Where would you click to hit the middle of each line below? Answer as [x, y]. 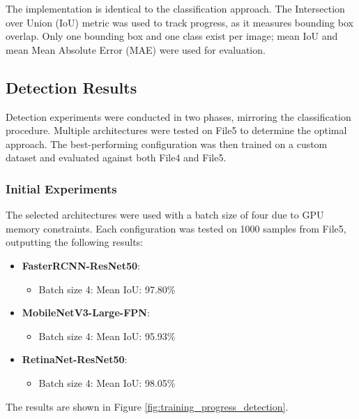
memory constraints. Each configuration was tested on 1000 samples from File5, [176, 228]
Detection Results [71, 87]
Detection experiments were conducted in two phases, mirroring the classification [178, 116]
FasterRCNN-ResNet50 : [81, 265]
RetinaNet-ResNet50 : [75, 359]
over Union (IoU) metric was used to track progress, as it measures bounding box [179, 22]
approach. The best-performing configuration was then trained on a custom [167, 144]
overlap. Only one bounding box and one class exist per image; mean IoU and [172, 36]
